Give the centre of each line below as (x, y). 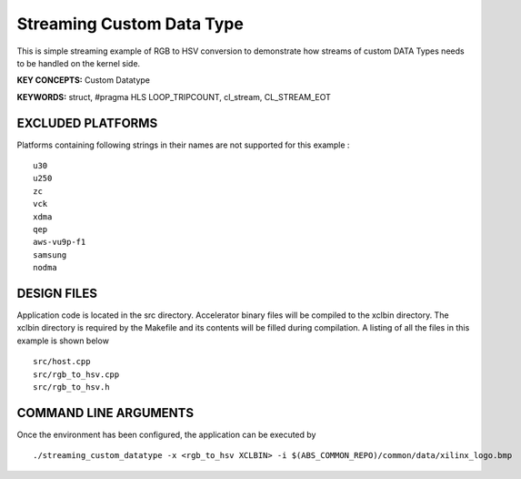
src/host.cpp (62, 362)
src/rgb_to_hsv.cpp (76, 374)
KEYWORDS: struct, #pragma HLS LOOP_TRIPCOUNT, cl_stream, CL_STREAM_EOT (174, 97)
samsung (50, 255)
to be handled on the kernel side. (79, 63)
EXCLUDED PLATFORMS (87, 123)
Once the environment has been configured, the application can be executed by (166, 434)
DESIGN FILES (57, 293)
